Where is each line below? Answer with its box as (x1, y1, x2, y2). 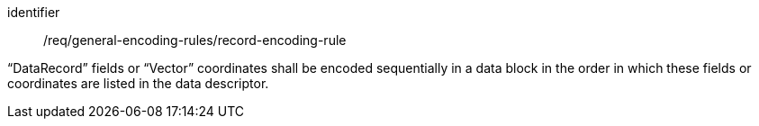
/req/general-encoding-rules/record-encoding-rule (43, 32, 347, 48)
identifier (7, 4, 60, 20)
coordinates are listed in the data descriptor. (7, 76, 269, 91)
